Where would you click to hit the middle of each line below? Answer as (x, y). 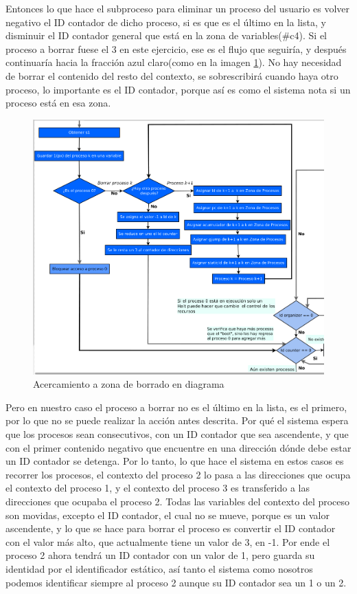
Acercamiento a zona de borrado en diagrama (129, 384)
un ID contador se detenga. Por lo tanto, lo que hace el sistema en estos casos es (175, 461)
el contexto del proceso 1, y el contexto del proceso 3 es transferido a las (158, 488)
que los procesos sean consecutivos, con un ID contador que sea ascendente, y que (177, 434)
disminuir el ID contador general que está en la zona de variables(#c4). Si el (166, 35)
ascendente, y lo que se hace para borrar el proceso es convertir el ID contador (171, 528)
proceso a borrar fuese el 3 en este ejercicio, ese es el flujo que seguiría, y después (176, 48)
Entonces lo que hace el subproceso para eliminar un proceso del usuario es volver (177, 8)
